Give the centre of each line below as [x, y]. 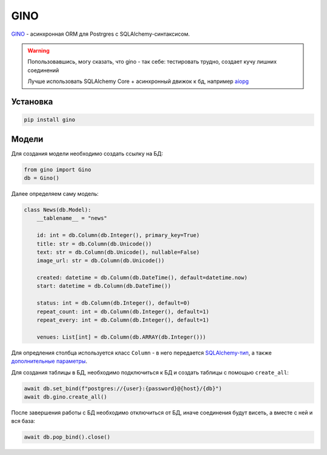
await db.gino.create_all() [65, 397]
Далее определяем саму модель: [55, 193]
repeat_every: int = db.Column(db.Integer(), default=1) [123, 320]
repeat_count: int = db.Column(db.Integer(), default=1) [123, 311]
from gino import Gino [58, 169]
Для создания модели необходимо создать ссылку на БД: [87, 153]
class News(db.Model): [58, 210]
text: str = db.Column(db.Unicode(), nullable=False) [118, 252]
